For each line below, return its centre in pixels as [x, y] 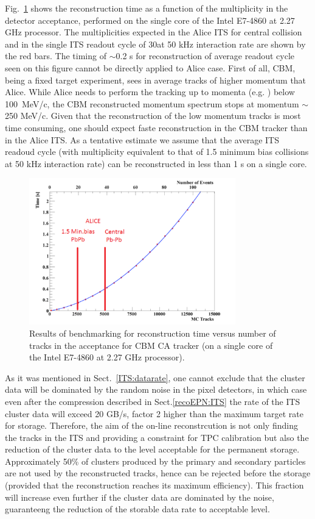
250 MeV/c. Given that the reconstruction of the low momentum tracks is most [153, 116]
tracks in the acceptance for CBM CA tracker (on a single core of [151, 345]
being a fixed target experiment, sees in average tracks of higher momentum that [156, 80]
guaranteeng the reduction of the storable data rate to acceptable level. [137, 509]
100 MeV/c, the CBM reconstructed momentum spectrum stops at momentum [152, 103]
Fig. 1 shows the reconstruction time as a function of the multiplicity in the [147, 8]
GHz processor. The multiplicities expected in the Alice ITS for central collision [154, 32]
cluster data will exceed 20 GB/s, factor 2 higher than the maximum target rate [154, 413]
